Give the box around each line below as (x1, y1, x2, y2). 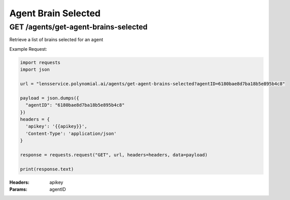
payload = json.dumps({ (20, 95, 80, 101)
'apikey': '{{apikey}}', (25, 123, 87, 129)
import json (20, 66, 50, 73)
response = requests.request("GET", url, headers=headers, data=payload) (20, 152, 208, 157)
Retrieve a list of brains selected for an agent (9, 37, 104, 43)
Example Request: (9, 46, 48, 52)
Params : (9, 186, 27, 192)
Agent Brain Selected (9, 8, 101, 19)
